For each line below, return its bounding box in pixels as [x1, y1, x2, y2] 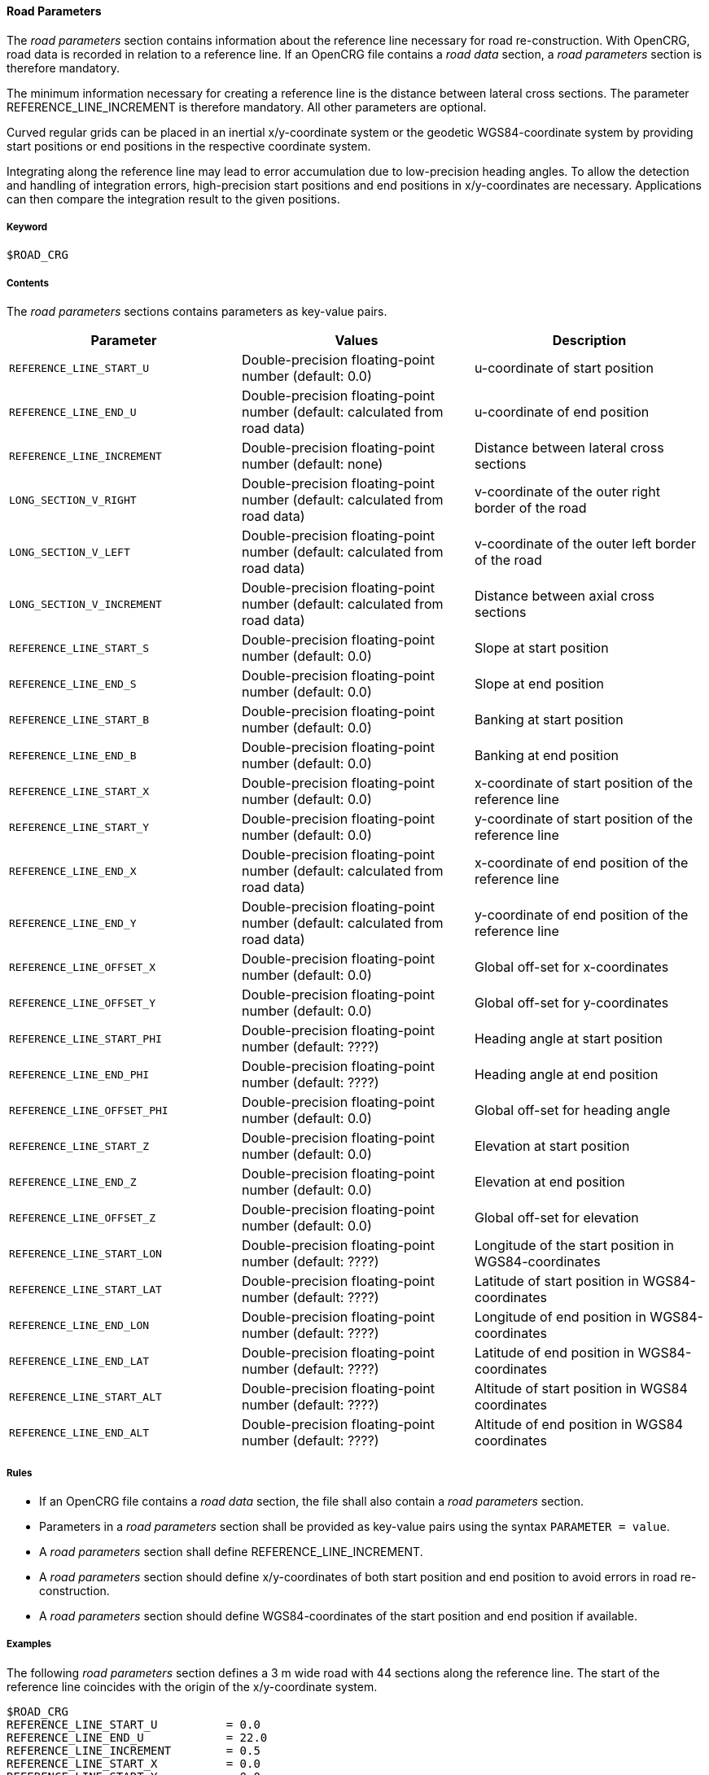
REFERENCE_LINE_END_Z [9, 1175, 137, 1188]
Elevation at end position [474, 1174, 625, 1191]
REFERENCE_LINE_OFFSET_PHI [9, 1104, 168, 1117]
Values [335, 332, 379, 349]
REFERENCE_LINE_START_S [9, 641, 150, 654]
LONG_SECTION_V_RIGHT [9, 493, 137, 506]
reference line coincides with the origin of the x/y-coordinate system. [7, 1679, 378, 1694]
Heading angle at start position [474, 1030, 663, 1047]
